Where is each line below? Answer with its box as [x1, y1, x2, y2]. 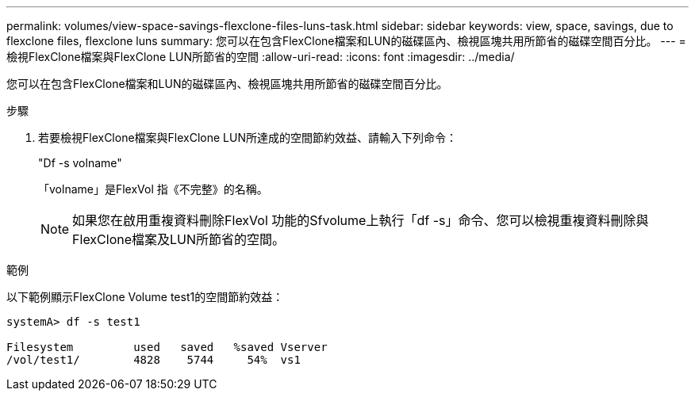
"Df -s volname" [38, 156, 122, 170]
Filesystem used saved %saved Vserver [6, 341, 328, 353]
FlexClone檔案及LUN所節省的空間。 [72, 231, 286, 247]
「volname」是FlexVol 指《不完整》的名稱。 [38, 182, 268, 196]
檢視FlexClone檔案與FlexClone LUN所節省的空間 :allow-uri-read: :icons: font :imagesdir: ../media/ [6, 50, 515, 63]
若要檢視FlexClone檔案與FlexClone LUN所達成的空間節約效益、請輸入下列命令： [38, 131, 457, 144]
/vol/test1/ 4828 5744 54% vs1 [6, 353, 301, 366]
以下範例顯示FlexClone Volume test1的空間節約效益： [6, 290, 284, 303]
